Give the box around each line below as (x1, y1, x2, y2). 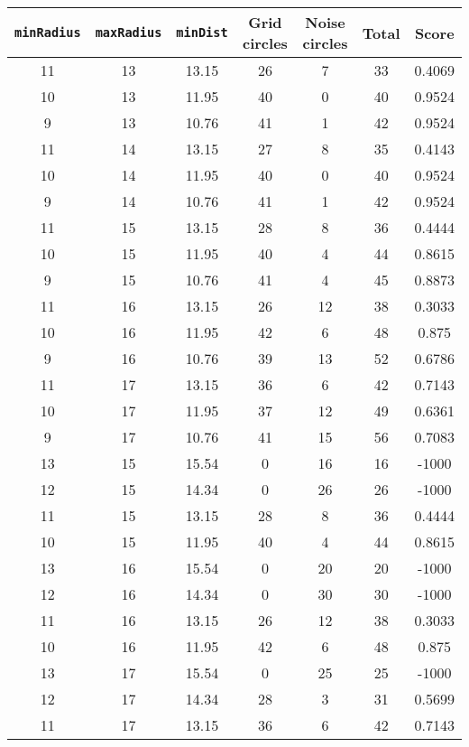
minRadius (14, 25, 81, 40)
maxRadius (95, 25, 162, 40)
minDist (176, 25, 228, 40)
